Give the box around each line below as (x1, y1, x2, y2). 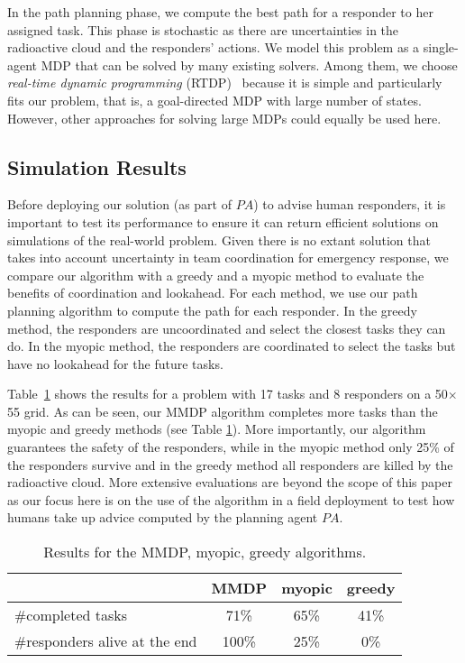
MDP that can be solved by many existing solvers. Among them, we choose (41, 55, 458, 74)
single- (423, 38, 459, 57)
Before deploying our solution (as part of (7, 195, 232, 214)
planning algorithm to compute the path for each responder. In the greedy (7, 300, 417, 319)
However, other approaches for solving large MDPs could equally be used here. (7, 108, 442, 127)
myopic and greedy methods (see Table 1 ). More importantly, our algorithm (7, 419, 426, 438)
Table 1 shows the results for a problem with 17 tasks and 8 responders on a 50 (7, 384, 448, 403)
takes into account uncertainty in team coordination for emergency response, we (7, 248, 449, 267)
